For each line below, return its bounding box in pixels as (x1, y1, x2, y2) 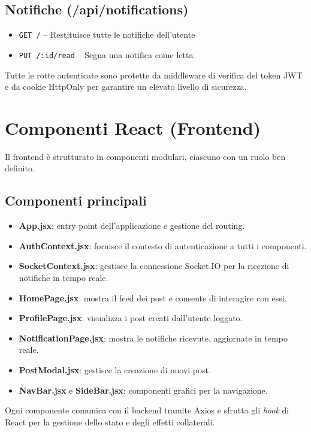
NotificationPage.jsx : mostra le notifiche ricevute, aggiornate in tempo (19, 331, 288, 344)
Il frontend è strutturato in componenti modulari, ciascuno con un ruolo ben (5, 150, 286, 162)
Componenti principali (5, 191, 147, 210)
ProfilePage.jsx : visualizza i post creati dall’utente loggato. (19, 312, 243, 324)
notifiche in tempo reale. (19, 271, 108, 283)
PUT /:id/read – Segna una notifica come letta (19, 48, 194, 61)
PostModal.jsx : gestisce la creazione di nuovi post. (19, 363, 211, 376)
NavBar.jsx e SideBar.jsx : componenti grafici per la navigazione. (19, 383, 268, 396)
